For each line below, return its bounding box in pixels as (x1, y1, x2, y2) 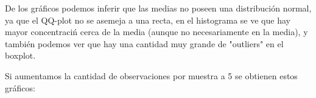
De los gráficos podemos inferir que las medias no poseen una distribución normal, (5, 2, 312, 14)
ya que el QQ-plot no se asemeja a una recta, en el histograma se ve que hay (5, 13, 290, 26)
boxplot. (5, 49, 36, 62)
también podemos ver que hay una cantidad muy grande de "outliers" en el (5, 37, 284, 50)
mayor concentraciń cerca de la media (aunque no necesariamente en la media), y (5, 25, 308, 38)
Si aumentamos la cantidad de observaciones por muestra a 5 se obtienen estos (5, 69, 298, 82)
